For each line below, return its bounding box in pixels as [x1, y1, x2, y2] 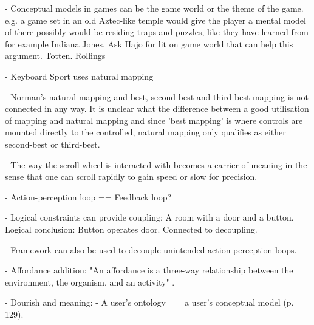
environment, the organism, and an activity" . [5, 275, 175, 288]
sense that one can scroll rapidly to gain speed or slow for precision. [5, 170, 258, 183]
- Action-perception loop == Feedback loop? [5, 190, 172, 203]
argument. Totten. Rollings [5, 49, 106, 62]
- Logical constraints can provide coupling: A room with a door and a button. [5, 211, 294, 224]
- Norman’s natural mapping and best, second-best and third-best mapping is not [5, 90, 309, 103]
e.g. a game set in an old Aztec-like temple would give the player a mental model [5, 13, 306, 26]
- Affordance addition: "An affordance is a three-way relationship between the [5, 264, 293, 276]
